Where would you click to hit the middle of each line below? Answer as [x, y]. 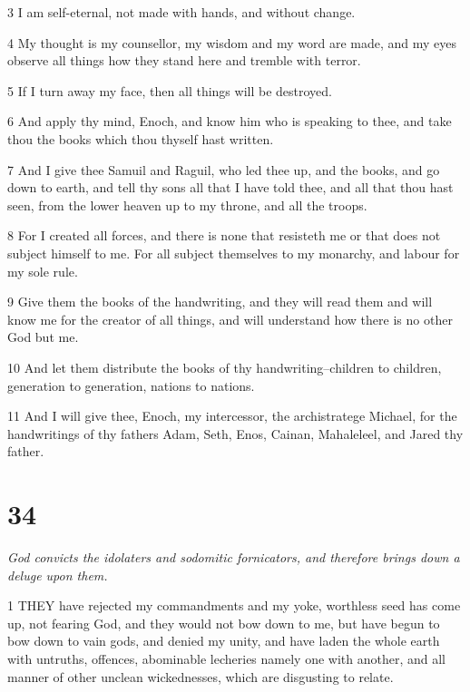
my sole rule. [43, 271]
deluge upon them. [58, 575]
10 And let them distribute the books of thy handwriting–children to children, [225, 367]
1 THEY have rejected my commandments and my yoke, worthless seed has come [234, 605]
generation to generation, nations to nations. [131, 385]
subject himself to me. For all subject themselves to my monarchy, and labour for [234, 253]
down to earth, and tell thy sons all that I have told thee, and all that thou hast [230, 187]
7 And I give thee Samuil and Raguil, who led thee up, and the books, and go [224, 169]
